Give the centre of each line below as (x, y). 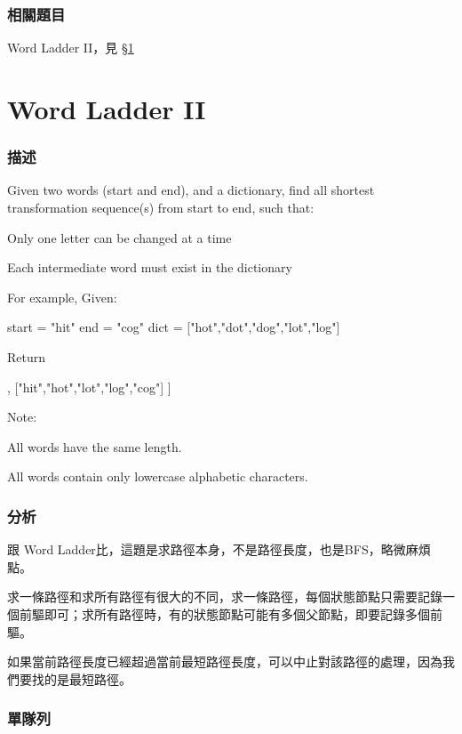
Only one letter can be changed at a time (119, 237)
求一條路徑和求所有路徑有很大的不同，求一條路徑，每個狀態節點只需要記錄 (225, 597)
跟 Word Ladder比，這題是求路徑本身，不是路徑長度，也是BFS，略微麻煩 (219, 549)
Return (27, 356)
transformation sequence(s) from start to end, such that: (161, 207)
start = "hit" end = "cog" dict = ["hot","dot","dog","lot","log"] (174, 327)
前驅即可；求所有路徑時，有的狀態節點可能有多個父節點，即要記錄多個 (224, 613)
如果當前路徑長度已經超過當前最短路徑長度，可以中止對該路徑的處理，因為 (225, 661)
